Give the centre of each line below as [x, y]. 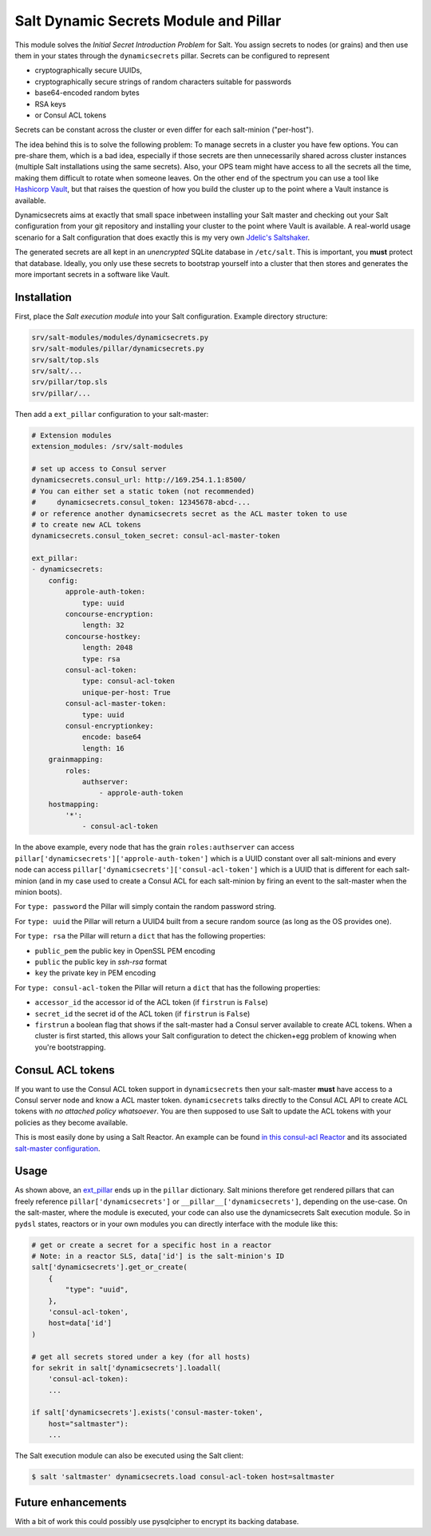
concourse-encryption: [110, 614]
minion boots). [39, 892]
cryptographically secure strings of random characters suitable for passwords [163, 81]
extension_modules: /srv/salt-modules [107, 447]
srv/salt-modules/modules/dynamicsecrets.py [120, 337]
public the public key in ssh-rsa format [101, 962]
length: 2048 [107, 648]
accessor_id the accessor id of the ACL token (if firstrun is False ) [152, 1002]
